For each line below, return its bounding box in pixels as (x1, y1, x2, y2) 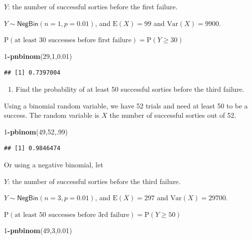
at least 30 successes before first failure (14, 37, 132, 44)
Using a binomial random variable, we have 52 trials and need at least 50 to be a (4, 100, 248, 110)
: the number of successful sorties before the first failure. (8, 1, 178, 11)
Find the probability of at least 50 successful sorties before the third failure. (15, 83, 245, 94)
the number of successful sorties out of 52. (109, 110, 236, 120)
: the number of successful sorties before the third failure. (8, 176, 181, 186)
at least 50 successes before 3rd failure (14, 211, 129, 218)
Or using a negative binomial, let (4, 159, 103, 169)
